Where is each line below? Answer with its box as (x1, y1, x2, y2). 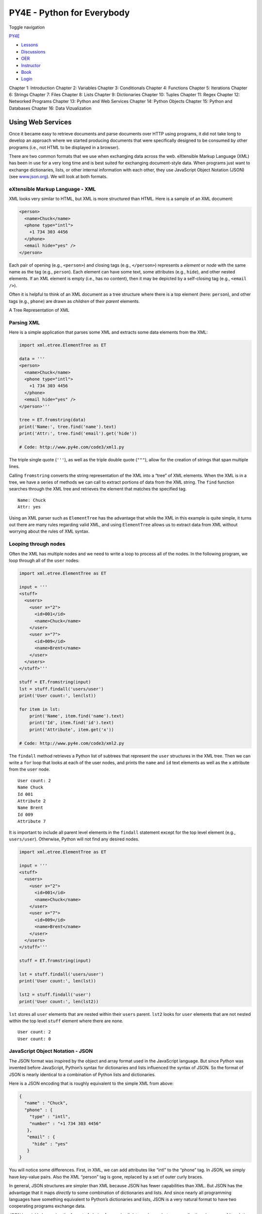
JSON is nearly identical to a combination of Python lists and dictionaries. (9, 1071, 156, 1078)
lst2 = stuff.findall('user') (19, 992, 91, 997)
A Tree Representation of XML (9, 307, 70, 313)
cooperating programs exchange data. (9, 1203, 86, 1209)
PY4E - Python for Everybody (9, 7, 130, 18)
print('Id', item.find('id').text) (29, 720, 114, 725)
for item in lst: (19, 707, 61, 712)
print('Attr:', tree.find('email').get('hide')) (19, 431, 137, 437)
